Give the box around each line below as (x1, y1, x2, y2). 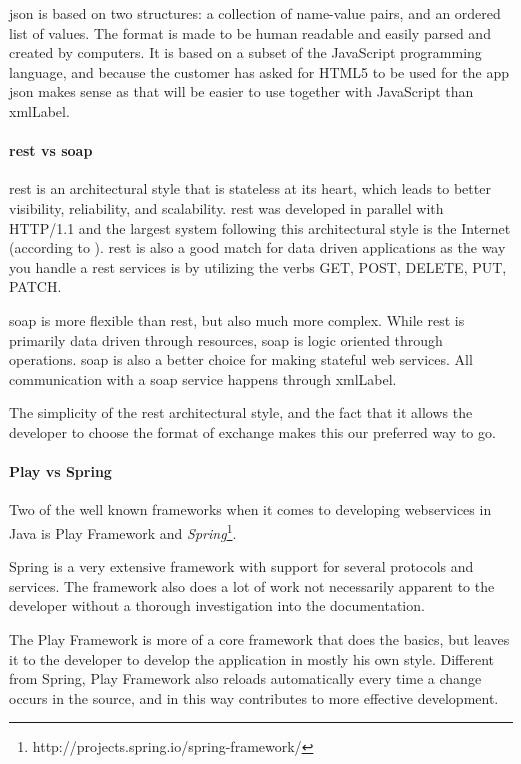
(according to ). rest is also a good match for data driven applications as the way (9, 237, 506, 258)
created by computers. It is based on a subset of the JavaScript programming (9, 42, 482, 63)
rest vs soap (9, 140, 93, 161)
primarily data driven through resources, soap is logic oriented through (9, 329, 443, 350)
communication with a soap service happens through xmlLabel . (9, 368, 397, 389)
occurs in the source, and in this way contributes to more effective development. (9, 687, 499, 708)
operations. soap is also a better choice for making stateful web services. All (9, 349, 473, 370)
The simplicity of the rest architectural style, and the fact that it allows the (9, 402, 473, 423)
